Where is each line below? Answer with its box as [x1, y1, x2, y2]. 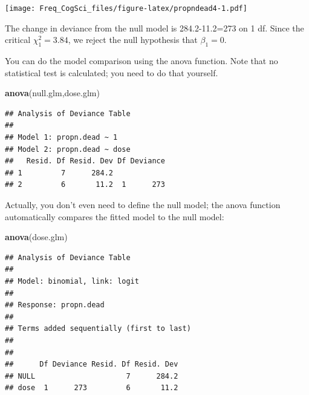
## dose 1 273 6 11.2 [5, 384, 178, 393]
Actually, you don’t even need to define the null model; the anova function [5, 198, 281, 211]
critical [5, 33, 31, 46]
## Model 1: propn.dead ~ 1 [5, 133, 118, 142]
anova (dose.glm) [5, 230, 68, 243]
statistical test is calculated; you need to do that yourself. [5, 66, 218, 79]
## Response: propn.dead [5, 301, 105, 310]
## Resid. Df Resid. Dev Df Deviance [5, 157, 165, 166]
